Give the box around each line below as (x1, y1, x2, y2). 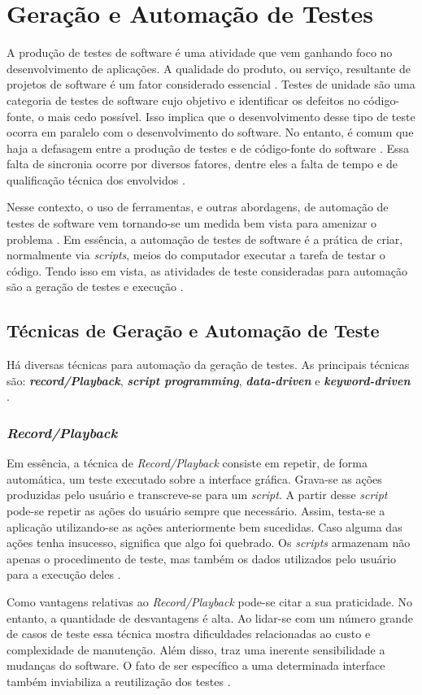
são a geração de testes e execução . (7, 278, 184, 295)
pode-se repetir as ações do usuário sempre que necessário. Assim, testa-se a (7, 502, 385, 519)
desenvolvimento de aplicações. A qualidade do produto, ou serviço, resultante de (7, 59, 411, 76)
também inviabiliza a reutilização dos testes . (7, 672, 231, 689)
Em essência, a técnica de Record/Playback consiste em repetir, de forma (7, 454, 368, 471)
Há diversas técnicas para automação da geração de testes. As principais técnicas (7, 356, 410, 373)
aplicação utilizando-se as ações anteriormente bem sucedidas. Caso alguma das (7, 518, 402, 535)
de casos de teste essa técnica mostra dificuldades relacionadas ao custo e (7, 625, 371, 642)
